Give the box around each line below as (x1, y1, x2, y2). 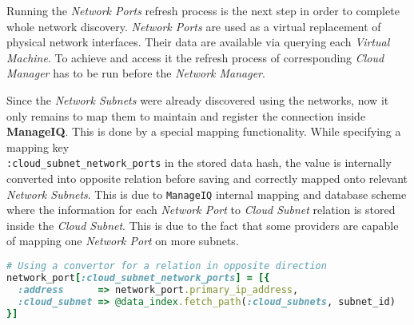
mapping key (6, 138, 70, 155)
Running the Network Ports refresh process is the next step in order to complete (6, 2, 400, 18)
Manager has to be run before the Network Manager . (6, 65, 265, 81)
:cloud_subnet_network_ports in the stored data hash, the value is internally (6, 154, 392, 171)
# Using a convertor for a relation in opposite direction (6, 260, 327, 272)
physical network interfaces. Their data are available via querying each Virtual (6, 34, 390, 50)
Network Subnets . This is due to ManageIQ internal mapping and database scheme (6, 185, 407, 202)
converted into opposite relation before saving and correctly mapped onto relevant (6, 170, 408, 186)
